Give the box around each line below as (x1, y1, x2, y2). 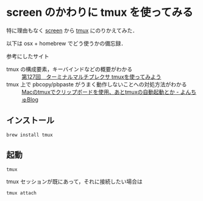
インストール (6, 115, 55, 126)
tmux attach (6, 189, 37, 196)
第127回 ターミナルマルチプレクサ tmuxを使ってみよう (21, 73, 162, 80)
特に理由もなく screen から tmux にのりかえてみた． (6, 27, 138, 34)
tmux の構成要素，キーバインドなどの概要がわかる (6, 65, 133, 73)
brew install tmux (6, 132, 53, 138)
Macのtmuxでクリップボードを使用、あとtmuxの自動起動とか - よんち (21, 88, 197, 95)
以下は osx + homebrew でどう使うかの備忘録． (6, 39, 127, 47)
